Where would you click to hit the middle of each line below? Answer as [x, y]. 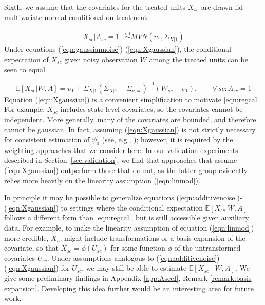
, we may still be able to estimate [134, 268]
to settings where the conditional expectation [132, 207]
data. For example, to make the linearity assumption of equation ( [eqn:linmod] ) [129, 228]
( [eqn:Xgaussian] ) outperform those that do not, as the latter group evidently [126, 170]
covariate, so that [31, 248]
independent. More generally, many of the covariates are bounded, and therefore [130, 119]
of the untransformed [207, 248]
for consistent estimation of [47, 139]
